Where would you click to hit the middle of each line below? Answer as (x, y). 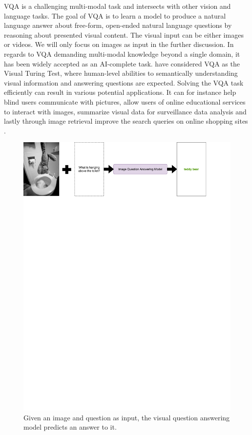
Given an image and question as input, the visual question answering (127, 417)
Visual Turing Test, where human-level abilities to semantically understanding (121, 73)
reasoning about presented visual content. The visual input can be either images (124, 34)
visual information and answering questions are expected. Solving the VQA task (124, 82)
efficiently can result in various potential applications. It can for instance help (120, 92)
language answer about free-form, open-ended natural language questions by (118, 25)
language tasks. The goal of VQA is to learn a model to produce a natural (115, 15)
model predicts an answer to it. (70, 427)
